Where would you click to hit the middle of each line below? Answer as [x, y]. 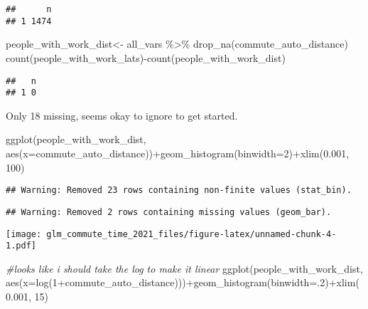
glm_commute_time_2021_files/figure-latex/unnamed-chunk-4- [191, 234]
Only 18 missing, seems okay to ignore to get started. [122, 115]
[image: [24, 234]
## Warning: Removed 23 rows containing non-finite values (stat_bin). [179, 190]
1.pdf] [21, 246]
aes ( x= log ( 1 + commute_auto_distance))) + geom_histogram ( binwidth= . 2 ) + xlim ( [183, 282]
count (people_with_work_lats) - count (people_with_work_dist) [146, 57]
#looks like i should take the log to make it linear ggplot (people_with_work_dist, [184, 268]
